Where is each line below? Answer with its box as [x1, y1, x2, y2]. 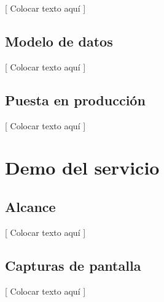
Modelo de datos [5, 31, 113, 50]
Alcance [5, 197, 56, 216]
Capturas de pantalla [5, 255, 141, 274]
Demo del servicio [5, 155, 160, 180]
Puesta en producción [5, 90, 146, 109]
